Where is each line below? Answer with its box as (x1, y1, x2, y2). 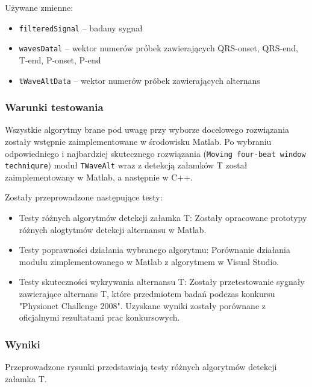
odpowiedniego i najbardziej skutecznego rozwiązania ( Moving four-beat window (5, 147, 306, 159)
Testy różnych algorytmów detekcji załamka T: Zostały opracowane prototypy (19, 211, 307, 224)
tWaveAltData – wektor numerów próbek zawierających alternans (19, 74, 260, 86)
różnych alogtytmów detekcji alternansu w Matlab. (19, 223, 207, 235)
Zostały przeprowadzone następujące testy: (5, 191, 163, 203)
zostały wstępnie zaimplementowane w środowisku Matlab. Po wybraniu (5, 135, 272, 147)
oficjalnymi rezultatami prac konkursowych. (19, 311, 180, 324)
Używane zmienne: (5, 1, 73, 13)
